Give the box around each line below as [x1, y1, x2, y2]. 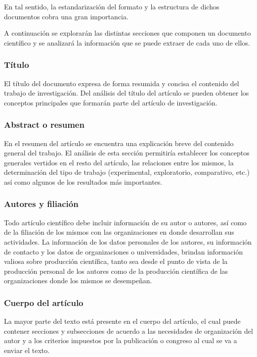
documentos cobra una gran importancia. [4, 11, 128, 21]
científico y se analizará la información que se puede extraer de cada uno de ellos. [4, 37, 250, 48]
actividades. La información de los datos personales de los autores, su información [4, 236, 252, 247]
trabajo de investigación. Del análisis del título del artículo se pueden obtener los [4, 88, 249, 98]
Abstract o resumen [4, 118, 85, 131]
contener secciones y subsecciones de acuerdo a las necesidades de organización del [4, 325, 253, 336]
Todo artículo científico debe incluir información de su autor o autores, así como [4, 217, 247, 227]
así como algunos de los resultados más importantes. [4, 176, 163, 187]
